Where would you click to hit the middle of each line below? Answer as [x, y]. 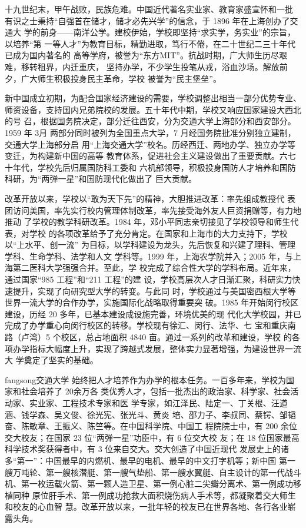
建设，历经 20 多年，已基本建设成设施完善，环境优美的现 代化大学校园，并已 [153, 313]
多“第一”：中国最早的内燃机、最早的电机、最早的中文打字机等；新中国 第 [146, 460]
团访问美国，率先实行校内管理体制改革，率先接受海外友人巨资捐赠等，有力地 [153, 210]
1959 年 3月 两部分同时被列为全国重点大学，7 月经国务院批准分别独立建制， [150, 132]
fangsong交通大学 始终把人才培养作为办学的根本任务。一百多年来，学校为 [146, 379]
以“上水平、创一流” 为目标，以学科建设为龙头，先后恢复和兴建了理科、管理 [150, 245]
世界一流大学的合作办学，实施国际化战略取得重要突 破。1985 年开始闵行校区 [152, 302]
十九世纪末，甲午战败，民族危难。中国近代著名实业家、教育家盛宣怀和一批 [149, 9]
